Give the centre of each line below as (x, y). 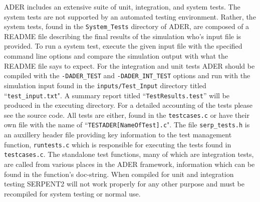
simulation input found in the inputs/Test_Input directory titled (105, 85)
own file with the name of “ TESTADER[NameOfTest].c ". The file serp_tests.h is (127, 125)
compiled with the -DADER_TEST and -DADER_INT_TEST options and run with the (127, 75)
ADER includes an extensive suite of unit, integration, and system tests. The (122, 7)
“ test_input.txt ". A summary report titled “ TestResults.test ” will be (117, 95)
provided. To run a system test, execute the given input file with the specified (123, 46)
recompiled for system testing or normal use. (72, 193)
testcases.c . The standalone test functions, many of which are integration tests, (129, 154)
